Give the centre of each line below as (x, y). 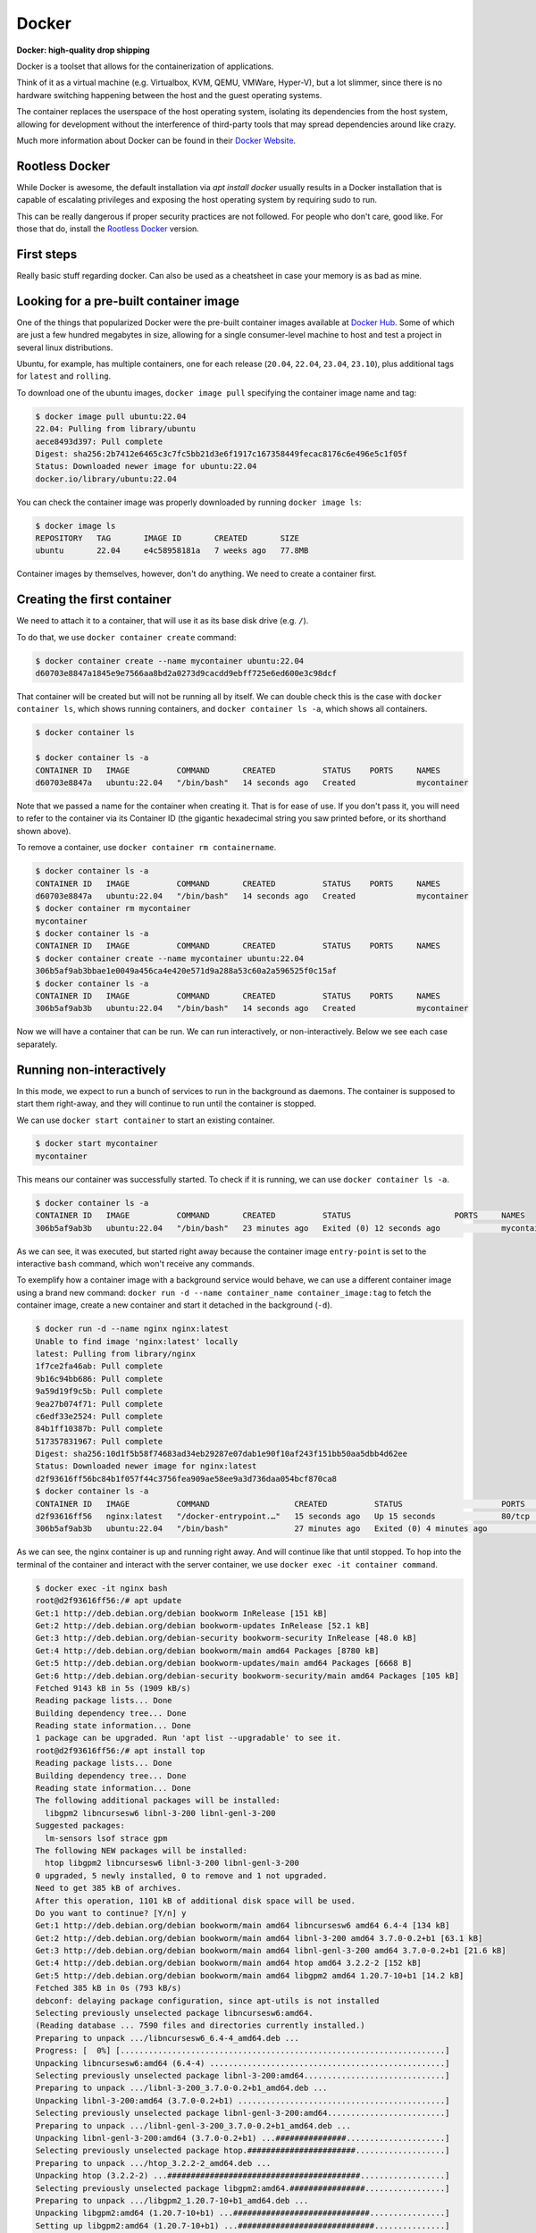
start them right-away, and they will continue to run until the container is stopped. (167, 1104)
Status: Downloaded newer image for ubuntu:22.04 (146, 466)
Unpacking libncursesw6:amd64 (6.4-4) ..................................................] (243, 2063)
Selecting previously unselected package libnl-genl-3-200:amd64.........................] (243, 2113)
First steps (47, 254)
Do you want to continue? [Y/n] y (111, 1913)
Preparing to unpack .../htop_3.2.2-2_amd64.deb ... (153, 2163)
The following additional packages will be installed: (158, 1801)
